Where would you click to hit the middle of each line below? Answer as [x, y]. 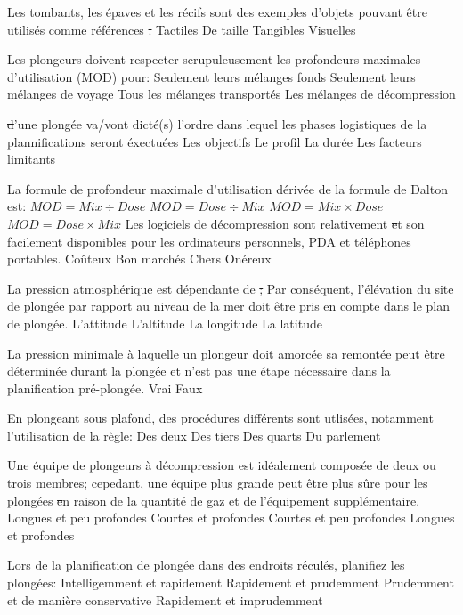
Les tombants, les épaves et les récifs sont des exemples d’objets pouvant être [217, 12]
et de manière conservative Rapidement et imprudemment [165, 599]
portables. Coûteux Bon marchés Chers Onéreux [139, 259]
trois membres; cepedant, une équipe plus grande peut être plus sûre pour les [218, 483]
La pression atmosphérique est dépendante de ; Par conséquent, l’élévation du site [231, 288]
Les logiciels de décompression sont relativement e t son [275, 223]
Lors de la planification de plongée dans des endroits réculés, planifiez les [206, 565]
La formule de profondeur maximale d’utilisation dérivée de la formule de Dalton [227, 188]
